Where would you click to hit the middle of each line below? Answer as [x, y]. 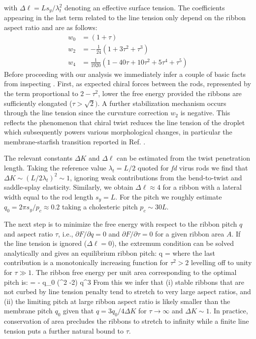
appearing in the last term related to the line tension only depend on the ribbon [125, 17]
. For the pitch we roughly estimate [169, 196]
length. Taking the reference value [55, 168]
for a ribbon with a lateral [202, 187]
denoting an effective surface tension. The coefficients [145, 7]
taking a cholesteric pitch [100, 207]
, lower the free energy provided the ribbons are [170, 93]
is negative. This [205, 113]
